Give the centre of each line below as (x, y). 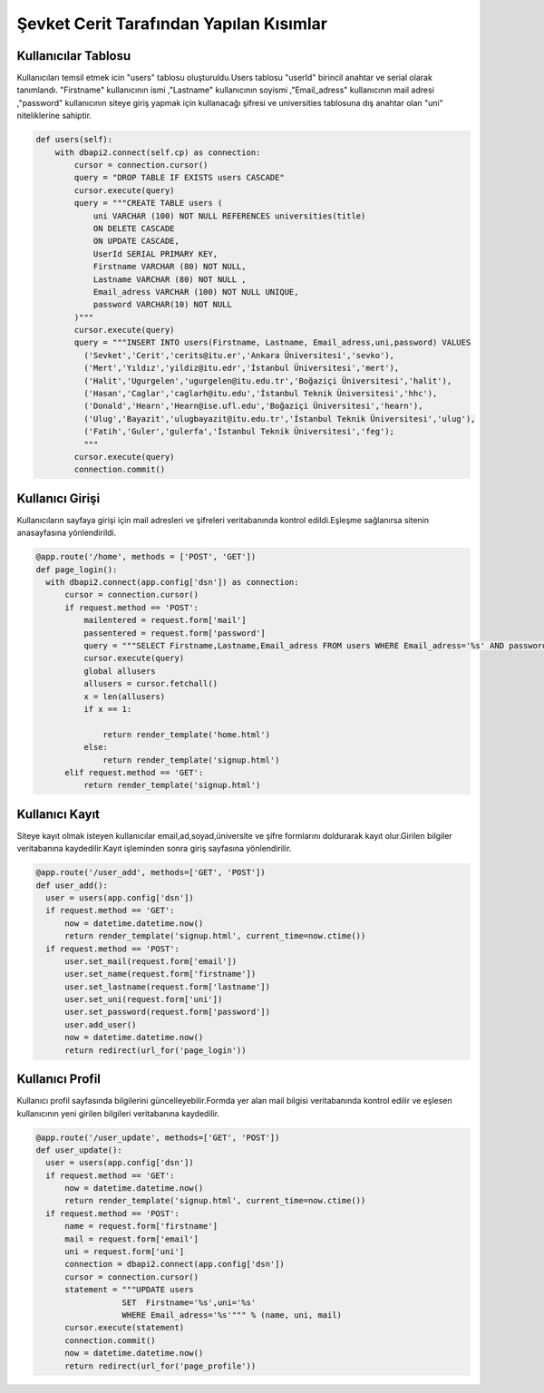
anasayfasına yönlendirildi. (67, 533)
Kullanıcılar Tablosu (74, 56)
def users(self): (74, 140)
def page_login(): (77, 570)
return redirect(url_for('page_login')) (155, 1050)
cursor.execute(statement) (125, 1328)
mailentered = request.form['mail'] (165, 620)
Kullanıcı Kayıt (58, 814)
